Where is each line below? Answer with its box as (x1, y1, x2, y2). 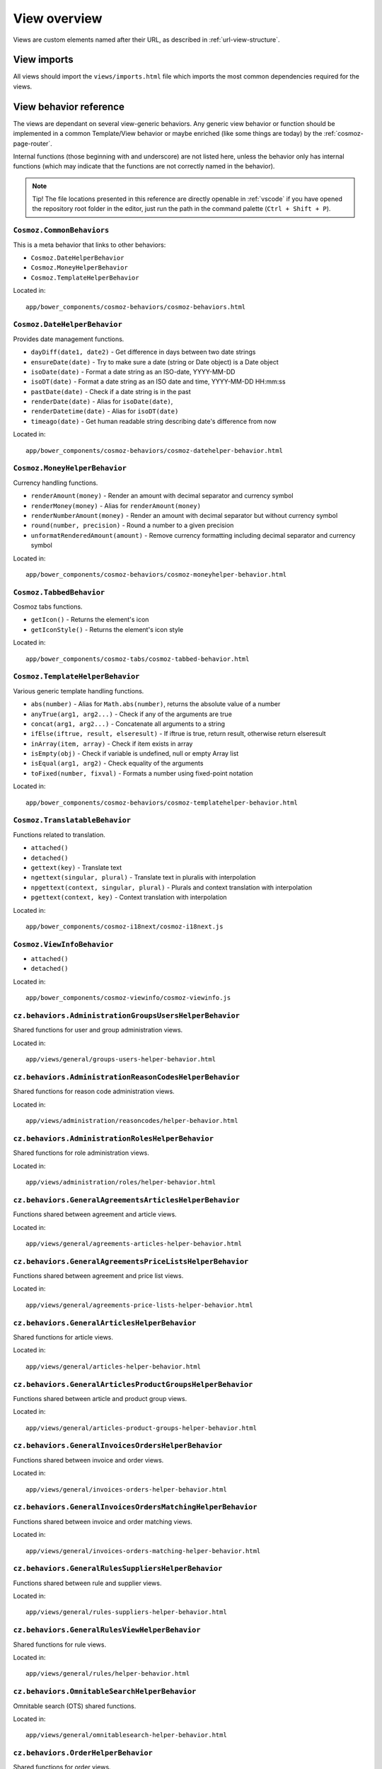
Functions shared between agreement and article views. (13, 1210, 177, 1218)
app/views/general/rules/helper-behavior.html (25, 1670, 190, 1678)
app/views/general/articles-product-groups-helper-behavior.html (25, 1424, 257, 1432)
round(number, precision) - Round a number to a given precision (30, 521, 234, 530)
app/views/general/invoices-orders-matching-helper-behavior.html (25, 1547, 261, 1555)
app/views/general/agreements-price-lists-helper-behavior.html (25, 1301, 254, 1309)
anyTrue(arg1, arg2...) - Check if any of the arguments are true (30, 710, 233, 718)
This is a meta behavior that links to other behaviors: (13, 241, 166, 249)
